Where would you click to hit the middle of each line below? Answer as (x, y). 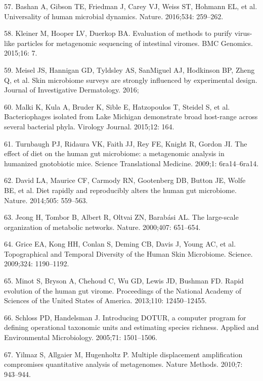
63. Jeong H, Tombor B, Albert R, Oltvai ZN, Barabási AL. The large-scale (121, 217)
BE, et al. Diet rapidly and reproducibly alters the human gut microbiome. (120, 190)
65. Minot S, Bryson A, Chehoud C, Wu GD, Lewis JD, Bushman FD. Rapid (124, 281)
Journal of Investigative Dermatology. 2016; (72, 90)
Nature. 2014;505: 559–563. (46, 200)
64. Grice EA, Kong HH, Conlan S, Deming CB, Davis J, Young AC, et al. (120, 244)
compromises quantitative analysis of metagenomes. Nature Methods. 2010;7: (123, 364)
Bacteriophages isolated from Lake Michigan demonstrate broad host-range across (131, 116)
